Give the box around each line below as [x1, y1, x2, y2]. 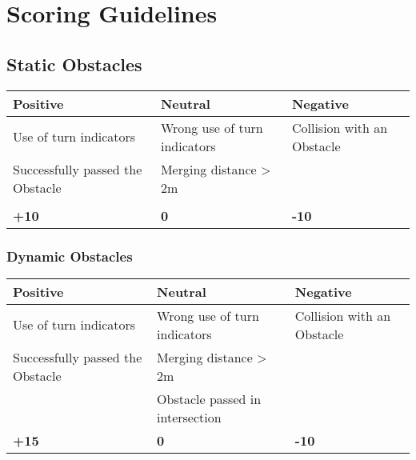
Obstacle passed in [157, 389, 262, 408]
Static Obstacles [6, 51, 142, 76]
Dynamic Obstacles [6, 246, 133, 266]
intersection [157, 407, 222, 426]
